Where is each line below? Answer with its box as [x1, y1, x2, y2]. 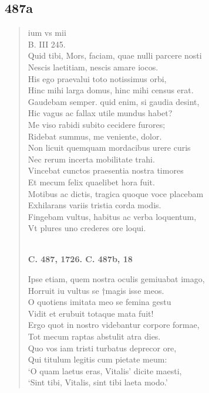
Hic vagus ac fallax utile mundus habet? [28, 107, 173, 119]
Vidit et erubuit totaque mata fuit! [28, 307, 154, 319]
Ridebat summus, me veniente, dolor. [28, 130, 162, 142]
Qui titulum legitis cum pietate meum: [28, 353, 167, 365]
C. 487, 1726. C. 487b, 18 [28, 253, 133, 265]
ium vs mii [28, 26, 66, 39]
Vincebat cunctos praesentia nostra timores [28, 164, 184, 177]
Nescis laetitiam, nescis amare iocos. [28, 60, 159, 73]
